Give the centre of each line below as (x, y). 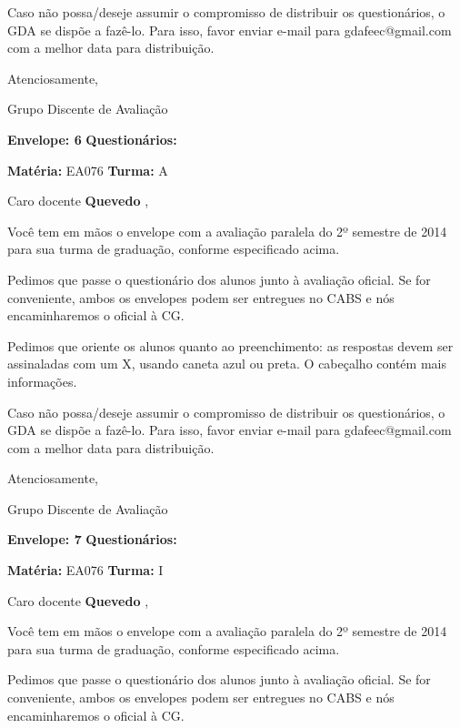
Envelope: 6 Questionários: (92, 139)
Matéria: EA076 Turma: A (88, 170)
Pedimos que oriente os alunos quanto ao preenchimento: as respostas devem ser (230, 345)
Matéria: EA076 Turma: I (85, 570)
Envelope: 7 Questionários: (92, 539)
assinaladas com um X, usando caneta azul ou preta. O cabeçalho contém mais (227, 364)
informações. (42, 381)
